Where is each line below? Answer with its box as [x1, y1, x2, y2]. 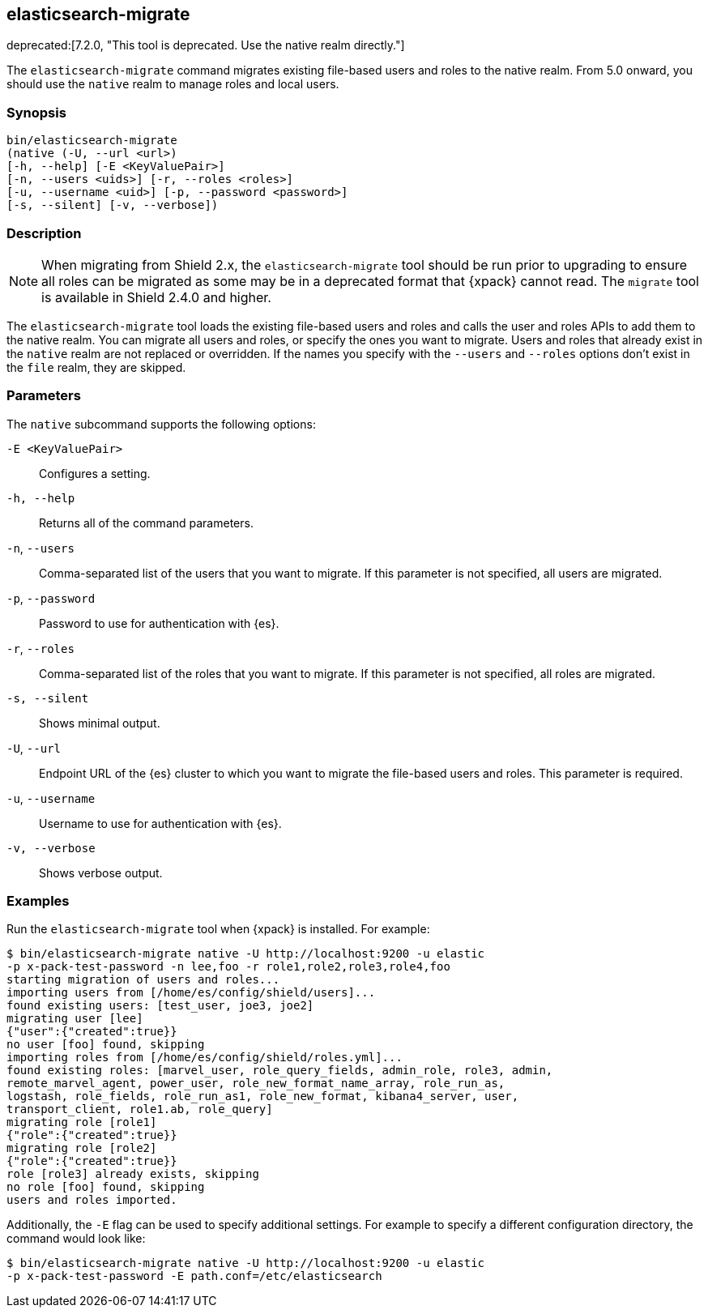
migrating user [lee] [6, 1012, 143, 1026]
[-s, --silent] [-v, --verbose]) [6, 198, 219, 212]
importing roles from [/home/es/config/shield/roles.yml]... [6, 1051, 403, 1064]
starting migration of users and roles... [6, 973, 280, 987]
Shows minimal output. [39, 715, 160, 730]
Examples [6, 893, 70, 910]
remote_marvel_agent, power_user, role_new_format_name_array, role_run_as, [6, 1077, 505, 1090]
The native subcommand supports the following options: [6, 416, 316, 431]
